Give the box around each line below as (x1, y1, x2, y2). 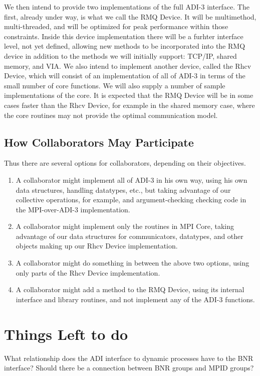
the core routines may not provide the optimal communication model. (4, 109, 218, 120)
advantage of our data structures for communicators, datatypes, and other (16, 230, 243, 241)
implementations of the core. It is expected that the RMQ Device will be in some (4, 90, 253, 100)
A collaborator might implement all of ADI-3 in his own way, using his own (16, 174, 247, 185)
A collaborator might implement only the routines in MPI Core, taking (16, 221, 234, 231)
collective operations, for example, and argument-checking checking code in (16, 194, 246, 205)
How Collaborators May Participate (4, 134, 194, 150)
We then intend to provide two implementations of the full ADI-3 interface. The (4, 2, 249, 12)
